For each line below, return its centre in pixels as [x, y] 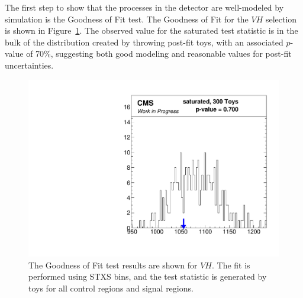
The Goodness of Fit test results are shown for [113, 265]
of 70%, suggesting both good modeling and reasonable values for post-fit [159, 54]
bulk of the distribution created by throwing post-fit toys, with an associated [144, 42]
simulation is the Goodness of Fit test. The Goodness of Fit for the [127, 19]
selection [281, 19]
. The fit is [231, 265]
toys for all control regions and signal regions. [111, 288]
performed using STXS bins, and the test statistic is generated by [148, 276]
